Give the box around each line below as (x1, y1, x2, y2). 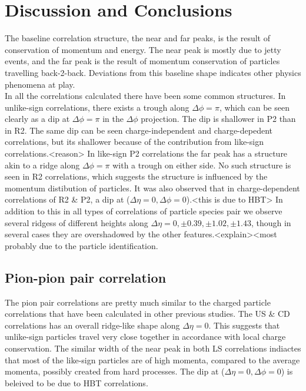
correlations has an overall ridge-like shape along (5, 319, 180, 331)
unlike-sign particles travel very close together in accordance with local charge (5, 330, 286, 343)
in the (102, 112, 124, 125)
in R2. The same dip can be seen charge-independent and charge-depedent (5, 124, 273, 136)
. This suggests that (208, 319, 280, 331)
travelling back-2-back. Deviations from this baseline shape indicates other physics (5, 66, 301, 78)
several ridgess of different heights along (5, 216, 148, 228)
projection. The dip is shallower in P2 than (141, 112, 296, 125)
